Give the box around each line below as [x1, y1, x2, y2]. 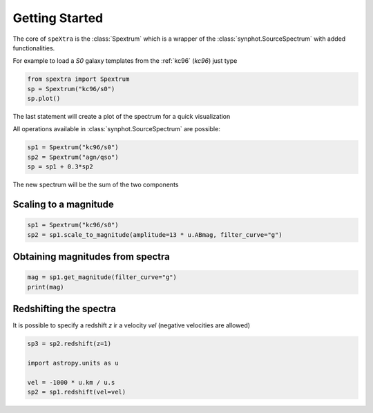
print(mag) [27, 283, 64, 291]
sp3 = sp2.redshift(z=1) [27, 340, 112, 348]
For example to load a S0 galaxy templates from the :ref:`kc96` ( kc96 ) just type [12, 57, 238, 65]
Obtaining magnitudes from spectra [12, 251, 171, 262]
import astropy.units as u [27, 359, 119, 367]
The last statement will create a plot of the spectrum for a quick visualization [12, 113, 231, 121]
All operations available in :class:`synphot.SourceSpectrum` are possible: [12, 125, 220, 133]
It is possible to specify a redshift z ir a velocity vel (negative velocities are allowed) [12, 321, 251, 329]
